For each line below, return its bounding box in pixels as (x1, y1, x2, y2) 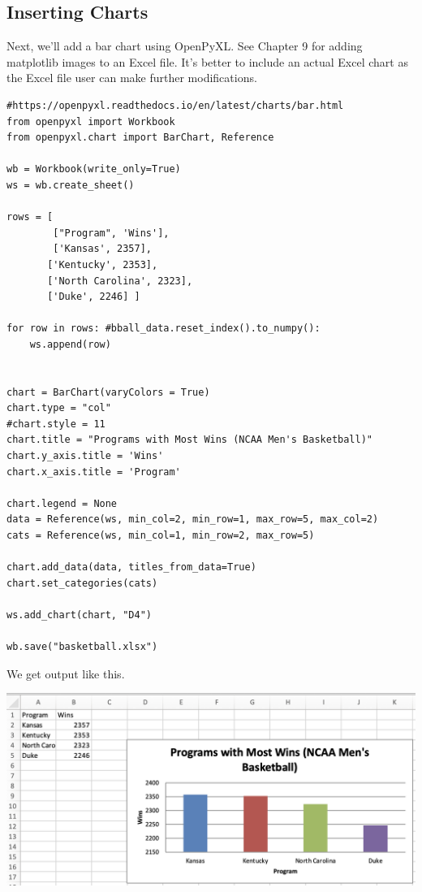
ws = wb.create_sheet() (6, 179, 135, 191)
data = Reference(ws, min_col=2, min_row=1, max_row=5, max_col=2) (6, 513, 379, 526)
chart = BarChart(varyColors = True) (6, 386, 210, 398)
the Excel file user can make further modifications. (6, 69, 257, 86)
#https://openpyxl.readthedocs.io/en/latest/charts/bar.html (6, 99, 344, 111)
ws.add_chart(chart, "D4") (6, 608, 152, 621)
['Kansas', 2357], (53, 243, 152, 255)
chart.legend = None (6, 497, 118, 509)
